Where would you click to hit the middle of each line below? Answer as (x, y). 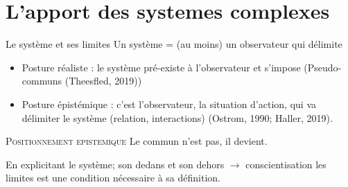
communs (42, 81)
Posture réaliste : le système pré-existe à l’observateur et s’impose (161, 67)
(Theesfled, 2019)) (103, 81)
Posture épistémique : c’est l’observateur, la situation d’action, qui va (169, 104)
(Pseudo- (323, 67)
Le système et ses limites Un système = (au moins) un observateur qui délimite (174, 44)
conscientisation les (286, 164)
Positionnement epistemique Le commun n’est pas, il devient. (137, 141)
